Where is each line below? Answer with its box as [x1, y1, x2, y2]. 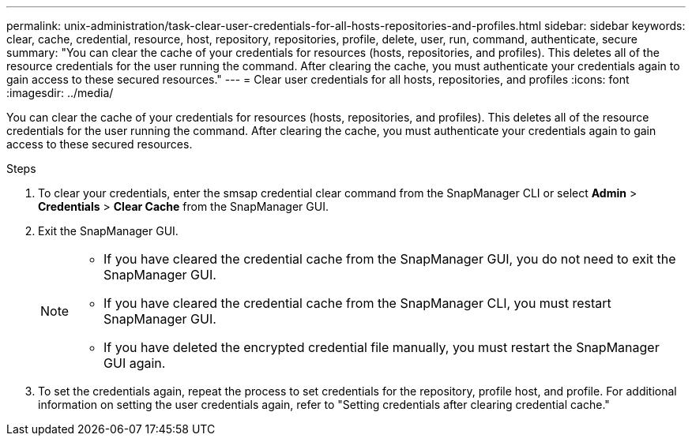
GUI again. [103, 355, 166, 371]
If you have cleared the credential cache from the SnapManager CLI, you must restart [103, 295, 611, 311]
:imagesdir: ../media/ [6, 86, 114, 99]
